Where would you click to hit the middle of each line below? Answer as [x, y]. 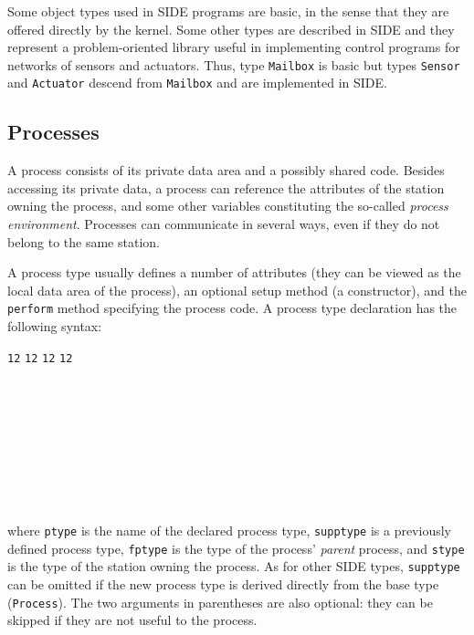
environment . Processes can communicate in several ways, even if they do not [224, 224]
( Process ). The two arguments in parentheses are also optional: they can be [220, 602]
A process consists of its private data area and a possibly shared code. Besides [226, 170]
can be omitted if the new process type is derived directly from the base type [223, 584]
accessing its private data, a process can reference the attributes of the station [226, 187]
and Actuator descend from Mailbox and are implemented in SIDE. [197, 83]
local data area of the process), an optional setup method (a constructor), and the [237, 290]
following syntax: [55, 326]
